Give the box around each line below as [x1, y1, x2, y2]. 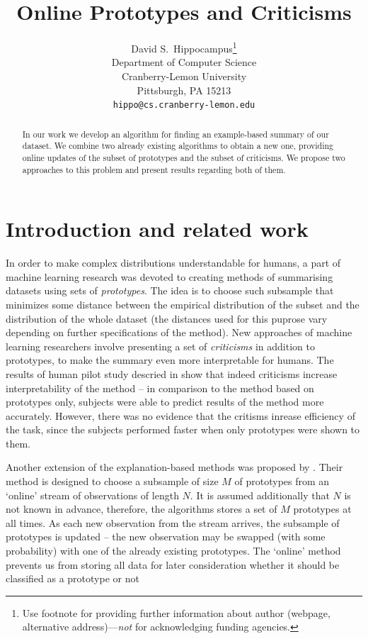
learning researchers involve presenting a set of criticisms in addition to [6, 338, 315, 353]
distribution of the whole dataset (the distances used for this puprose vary [6, 311, 328, 326]
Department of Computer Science [111, 55, 257, 70]
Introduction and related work [6, 214, 309, 243]
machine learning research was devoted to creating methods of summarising [6, 269, 333, 284]
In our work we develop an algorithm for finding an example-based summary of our [22, 128, 329, 140]
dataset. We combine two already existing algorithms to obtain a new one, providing [22, 140, 334, 152]
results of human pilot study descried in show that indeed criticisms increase [6, 366, 338, 381]
